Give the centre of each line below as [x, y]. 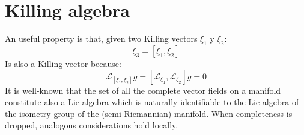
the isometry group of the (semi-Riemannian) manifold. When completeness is [149, 113]
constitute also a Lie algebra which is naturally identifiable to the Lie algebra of [152, 102]
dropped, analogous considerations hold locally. [92, 125]
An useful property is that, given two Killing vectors [101, 39]
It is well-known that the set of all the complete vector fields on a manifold [143, 90]
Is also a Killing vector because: [63, 63]
